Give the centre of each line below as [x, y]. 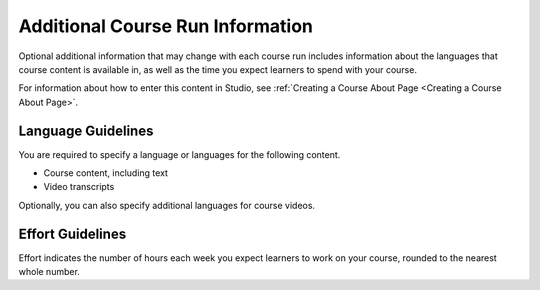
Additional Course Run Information [166, 26]
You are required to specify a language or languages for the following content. [179, 154]
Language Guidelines [86, 130]
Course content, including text [106, 173]
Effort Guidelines [72, 233]
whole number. [49, 272]
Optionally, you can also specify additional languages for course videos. [166, 205]
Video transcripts [79, 187]
